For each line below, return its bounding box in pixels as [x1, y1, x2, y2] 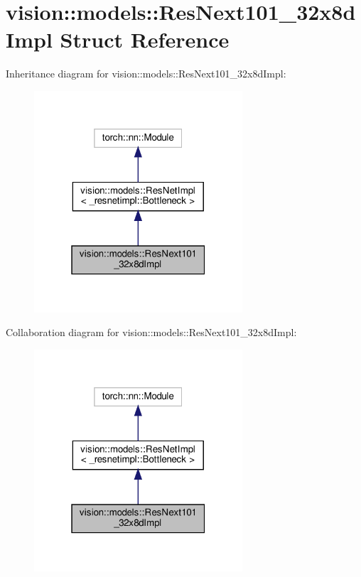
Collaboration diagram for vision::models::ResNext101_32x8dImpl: [6, 325, 297, 340]
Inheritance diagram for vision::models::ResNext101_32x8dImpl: [6, 66, 286, 81]
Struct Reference [60, 25, 230, 54]
